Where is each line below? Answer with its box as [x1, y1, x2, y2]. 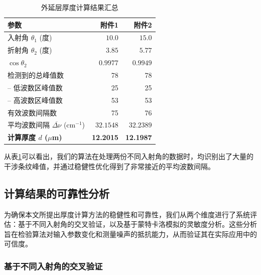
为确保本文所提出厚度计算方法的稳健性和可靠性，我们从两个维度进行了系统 [4, 209, 250, 219]
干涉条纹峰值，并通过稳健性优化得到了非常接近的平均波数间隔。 [4, 161, 215, 171]
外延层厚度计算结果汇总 [41, 2, 118, 12]
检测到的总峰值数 [8, 69, 64, 80]
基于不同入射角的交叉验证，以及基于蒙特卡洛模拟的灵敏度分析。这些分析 [18, 219, 257, 229]
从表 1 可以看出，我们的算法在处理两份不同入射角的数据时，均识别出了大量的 [4, 151, 253, 162]
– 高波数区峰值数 [8, 94, 63, 105]
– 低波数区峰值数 [8, 82, 63, 92]
